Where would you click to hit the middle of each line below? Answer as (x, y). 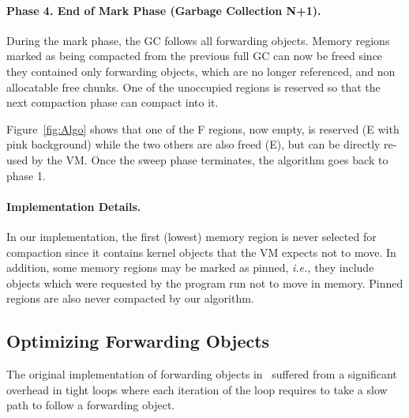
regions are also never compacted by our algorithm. (130, 298)
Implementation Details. (74, 206)
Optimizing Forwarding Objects (138, 341)
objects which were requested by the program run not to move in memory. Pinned (205, 282)
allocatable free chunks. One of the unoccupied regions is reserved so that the (193, 87)
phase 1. (26, 175)
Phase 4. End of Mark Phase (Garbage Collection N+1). (164, 10)
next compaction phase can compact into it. (113, 102)
